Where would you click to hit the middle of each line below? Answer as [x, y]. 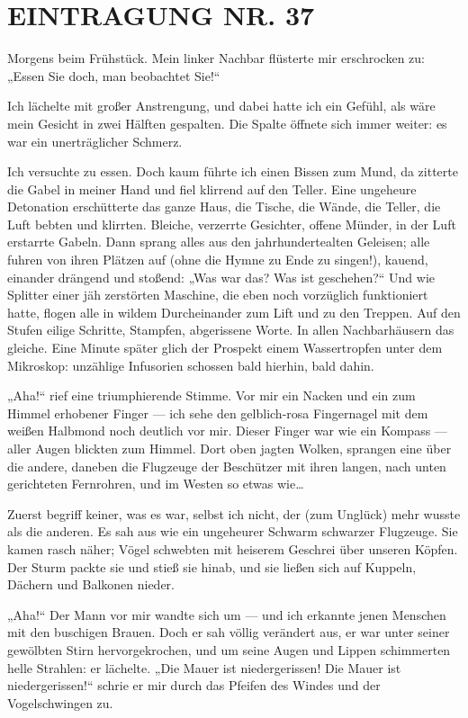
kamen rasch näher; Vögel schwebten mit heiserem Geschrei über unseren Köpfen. [233, 548]
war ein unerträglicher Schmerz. [95, 141]
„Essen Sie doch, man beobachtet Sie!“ [114, 75]
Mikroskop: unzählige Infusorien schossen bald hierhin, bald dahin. [191, 365]
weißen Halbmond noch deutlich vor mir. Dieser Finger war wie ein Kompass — [227, 431]
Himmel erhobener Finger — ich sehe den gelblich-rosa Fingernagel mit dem [218, 413]
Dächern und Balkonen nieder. [91, 584]
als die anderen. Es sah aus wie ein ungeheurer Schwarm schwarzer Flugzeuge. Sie [233, 531]
